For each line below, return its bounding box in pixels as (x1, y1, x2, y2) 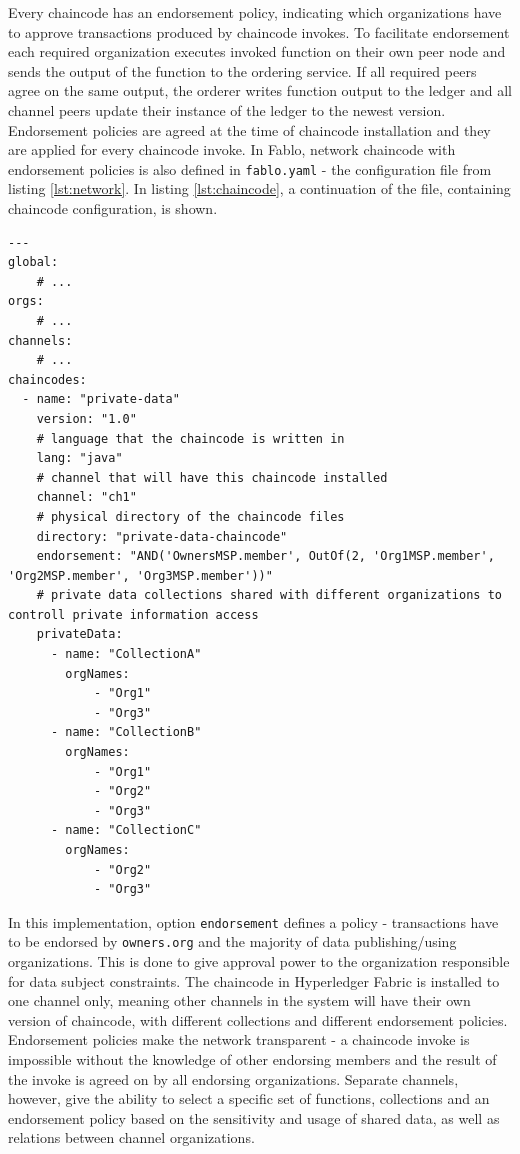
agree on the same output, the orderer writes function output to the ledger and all (8, 80, 513, 101)
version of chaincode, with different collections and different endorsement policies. (8, 1009, 508, 1030)
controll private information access (8, 607, 259, 622)
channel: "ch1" (36, 490, 137, 505)
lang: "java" (36, 451, 123, 466)
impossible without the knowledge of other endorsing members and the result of (8, 1049, 497, 1070)
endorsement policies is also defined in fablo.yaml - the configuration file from (8, 158, 492, 179)
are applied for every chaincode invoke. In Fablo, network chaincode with (8, 139, 456, 160)
